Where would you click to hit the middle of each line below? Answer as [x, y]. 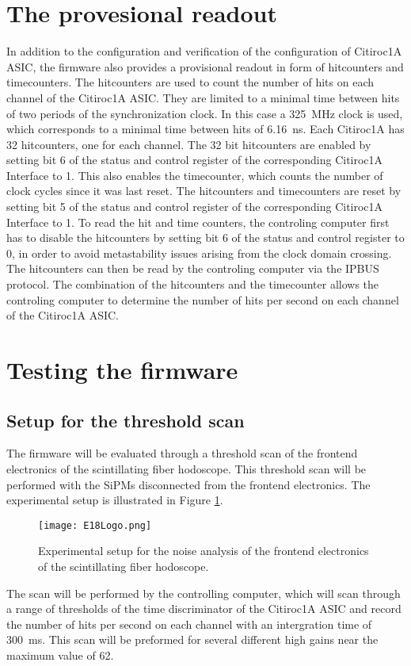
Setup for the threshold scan [126, 420]
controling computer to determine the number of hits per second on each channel [203, 299]
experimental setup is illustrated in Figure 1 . [115, 500]
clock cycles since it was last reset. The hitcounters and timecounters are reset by [204, 191]
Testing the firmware [122, 369]
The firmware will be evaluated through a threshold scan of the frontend [182, 453]
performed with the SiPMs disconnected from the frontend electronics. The [188, 484]
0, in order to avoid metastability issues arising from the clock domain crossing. [199, 253]
